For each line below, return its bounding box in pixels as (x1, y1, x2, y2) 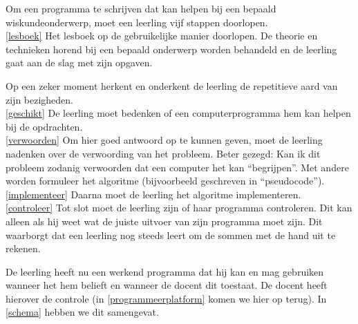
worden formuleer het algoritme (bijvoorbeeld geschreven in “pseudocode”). (6, 173, 325, 188)
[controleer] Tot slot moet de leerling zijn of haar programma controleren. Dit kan (6, 200, 352, 215)
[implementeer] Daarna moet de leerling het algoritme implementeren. (6, 187, 301, 201)
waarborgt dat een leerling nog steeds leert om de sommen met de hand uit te (6, 227, 336, 242)
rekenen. (6, 241, 41, 256)
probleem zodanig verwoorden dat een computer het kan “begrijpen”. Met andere (6, 160, 349, 174)
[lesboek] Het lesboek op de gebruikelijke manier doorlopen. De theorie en (6, 28, 318, 43)
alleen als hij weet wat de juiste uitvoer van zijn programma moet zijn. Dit (6, 213, 323, 228)
